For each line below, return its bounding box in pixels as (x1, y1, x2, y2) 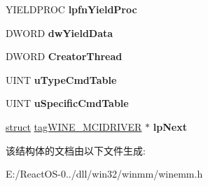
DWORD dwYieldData (6, 25, 113, 40)
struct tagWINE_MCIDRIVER (6, 119, 142, 134)
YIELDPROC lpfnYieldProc (6, 2, 137, 16)
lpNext (153, 119, 187, 134)
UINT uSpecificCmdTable (6, 96, 129, 110)
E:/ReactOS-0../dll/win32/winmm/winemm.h (6, 166, 203, 181)
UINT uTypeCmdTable (6, 72, 117, 87)
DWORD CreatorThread (6, 49, 123, 64)
